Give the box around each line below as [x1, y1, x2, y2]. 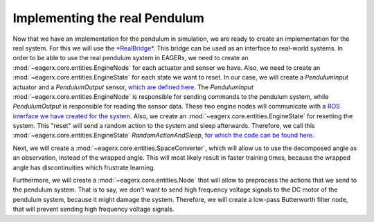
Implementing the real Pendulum [12, 10, 204, 26]
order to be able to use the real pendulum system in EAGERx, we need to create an [12, 54, 249, 62]
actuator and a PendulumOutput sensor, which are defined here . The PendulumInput [12, 83, 254, 91]
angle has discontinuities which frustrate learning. [12, 163, 156, 172]
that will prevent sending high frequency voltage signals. [12, 205, 175, 214]
